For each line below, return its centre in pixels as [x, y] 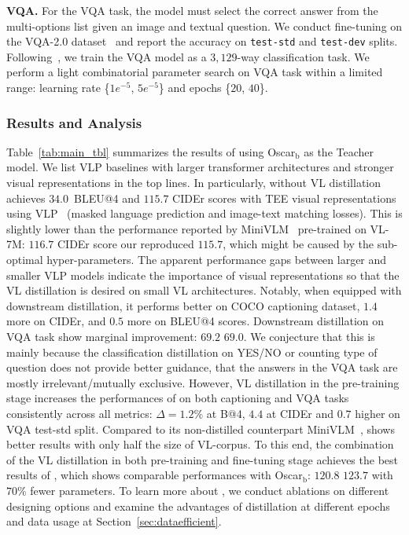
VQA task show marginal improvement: [102, 336]
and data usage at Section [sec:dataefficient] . [114, 521]
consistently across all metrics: [79, 413]
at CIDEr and [300, 413]
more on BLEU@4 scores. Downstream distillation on [256, 321]
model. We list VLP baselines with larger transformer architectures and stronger [200, 167]
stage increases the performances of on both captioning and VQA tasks [178, 398]
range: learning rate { [58, 88]
